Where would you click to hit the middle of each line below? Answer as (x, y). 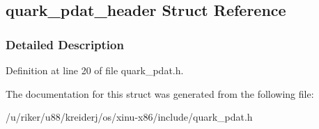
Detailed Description (65, 44)
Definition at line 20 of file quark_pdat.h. (95, 70)
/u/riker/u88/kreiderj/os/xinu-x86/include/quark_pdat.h (129, 117)
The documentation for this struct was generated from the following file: (160, 93)
